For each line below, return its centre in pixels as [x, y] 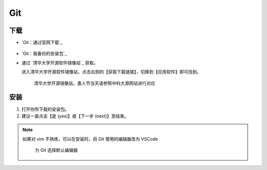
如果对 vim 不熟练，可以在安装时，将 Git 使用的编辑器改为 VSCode [90, 139]
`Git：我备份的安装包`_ [44, 54]
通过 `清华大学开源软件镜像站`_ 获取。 [60, 62]
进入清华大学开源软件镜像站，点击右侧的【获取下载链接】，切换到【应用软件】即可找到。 [111, 72]
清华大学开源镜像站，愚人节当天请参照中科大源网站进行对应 [94, 83]
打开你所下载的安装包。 [45, 109]
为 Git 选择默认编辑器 [56, 150]
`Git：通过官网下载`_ [42, 43]
